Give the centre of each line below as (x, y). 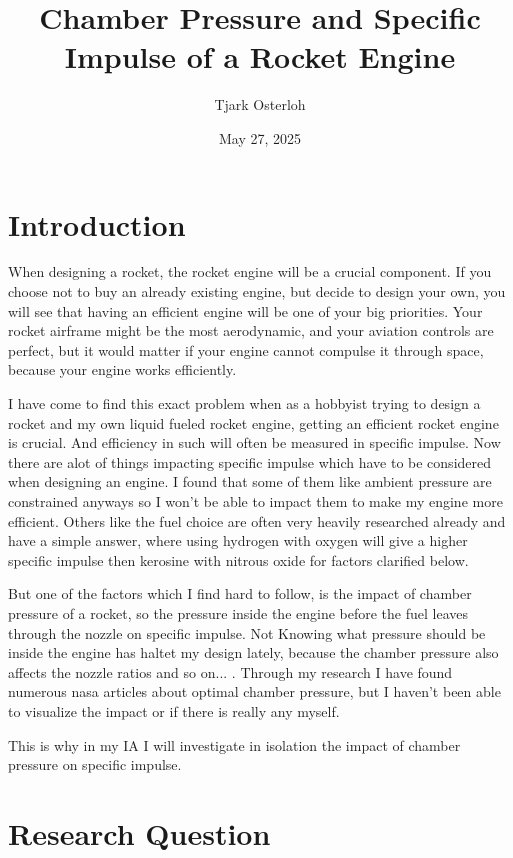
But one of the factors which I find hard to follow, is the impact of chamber (240, 593)
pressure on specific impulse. (95, 764)
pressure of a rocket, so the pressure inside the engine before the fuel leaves (238, 612)
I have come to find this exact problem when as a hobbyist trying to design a (244, 403)
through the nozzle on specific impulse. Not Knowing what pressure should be (247, 632)
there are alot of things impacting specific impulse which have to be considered (250, 461)
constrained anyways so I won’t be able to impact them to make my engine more (255, 500)
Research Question (139, 832)
